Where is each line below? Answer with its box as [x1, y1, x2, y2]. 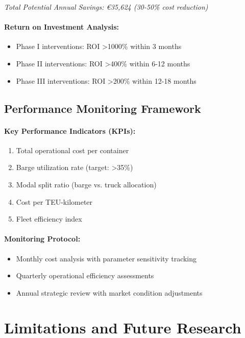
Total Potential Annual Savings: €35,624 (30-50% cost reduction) [4, 2, 208, 12]
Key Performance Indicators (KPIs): [4, 125, 136, 136]
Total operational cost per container [16, 144, 129, 155]
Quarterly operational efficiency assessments [16, 270, 154, 281]
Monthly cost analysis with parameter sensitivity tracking [16, 253, 197, 263]
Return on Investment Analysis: [4, 21, 119, 32]
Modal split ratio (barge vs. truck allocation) [16, 179, 157, 189]
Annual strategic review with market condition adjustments [16, 287, 203, 298]
